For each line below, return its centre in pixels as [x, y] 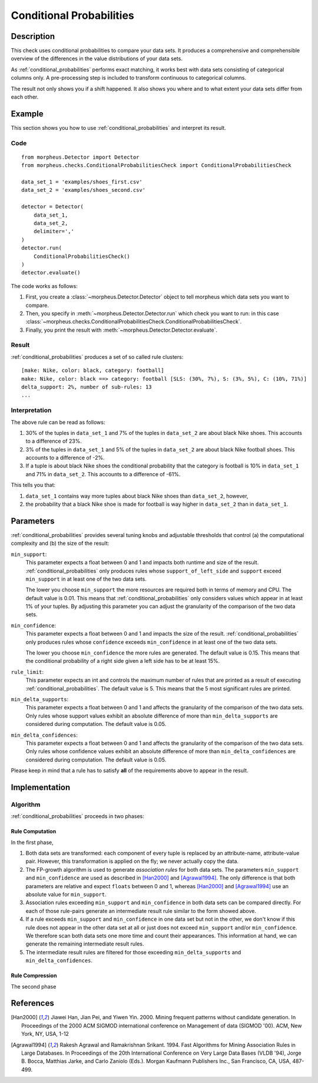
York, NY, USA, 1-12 [45, 1034]
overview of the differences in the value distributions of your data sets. [97, 58]
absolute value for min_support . [66, 894]
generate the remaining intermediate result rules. [85, 944]
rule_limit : [27, 672]
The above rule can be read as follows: [58, 422]
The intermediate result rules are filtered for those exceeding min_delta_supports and [133, 952]
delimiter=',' [54, 231]
